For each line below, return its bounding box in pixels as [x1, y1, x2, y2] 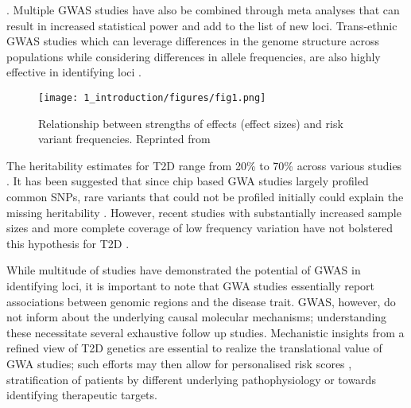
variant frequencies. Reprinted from [38, 130, 211, 147]
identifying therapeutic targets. [6, 387, 157, 403]
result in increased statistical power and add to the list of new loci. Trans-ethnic [6, 17, 397, 33]
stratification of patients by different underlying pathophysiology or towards [6, 371, 376, 387]
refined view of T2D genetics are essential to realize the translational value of [6, 340, 382, 356]
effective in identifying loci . [6, 64, 142, 80]
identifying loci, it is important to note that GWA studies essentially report [6, 277, 375, 293]
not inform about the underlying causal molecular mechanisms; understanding [6, 309, 387, 325]
